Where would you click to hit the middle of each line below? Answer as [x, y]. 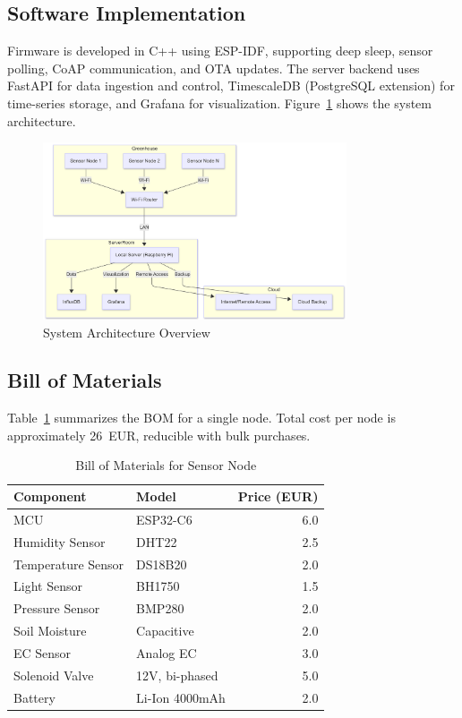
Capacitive [165, 631]
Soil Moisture [50, 631]
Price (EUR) [278, 496]
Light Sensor [48, 586]
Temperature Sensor [69, 564]
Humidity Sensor [60, 541]
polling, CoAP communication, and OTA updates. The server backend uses [214, 68]
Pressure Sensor [57, 608]
